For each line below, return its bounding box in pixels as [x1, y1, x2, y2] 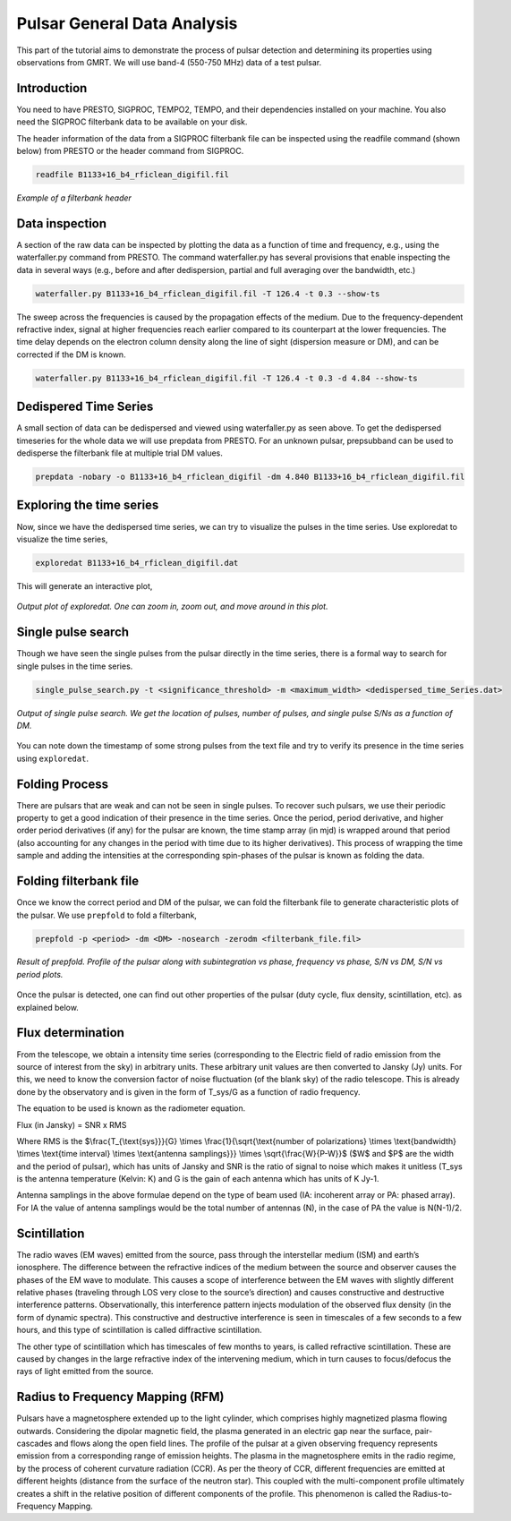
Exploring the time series [16, 498, 159, 513]
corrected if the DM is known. [16, 349, 126, 360]
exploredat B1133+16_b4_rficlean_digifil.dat [35, 558, 239, 568]
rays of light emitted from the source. [16, 1366, 154, 1377]
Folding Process [16, 776, 109, 791]
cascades [16, 1438, 53, 1448]
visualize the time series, [16, 534, 108, 544]
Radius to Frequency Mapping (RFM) [16, 1389, 225, 1405]
